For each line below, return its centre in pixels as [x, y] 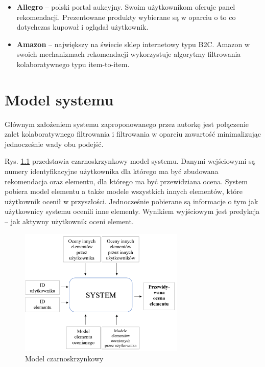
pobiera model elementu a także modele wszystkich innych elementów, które [124, 191]
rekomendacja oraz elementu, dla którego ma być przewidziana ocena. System [126, 181]
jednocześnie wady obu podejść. [54, 144]
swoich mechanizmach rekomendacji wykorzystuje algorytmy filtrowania [129, 54]
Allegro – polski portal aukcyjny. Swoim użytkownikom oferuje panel [126, 7]
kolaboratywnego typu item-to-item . [73, 64]
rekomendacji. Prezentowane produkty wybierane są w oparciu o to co [126, 17]
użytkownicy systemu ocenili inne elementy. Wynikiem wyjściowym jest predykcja [132, 211]
